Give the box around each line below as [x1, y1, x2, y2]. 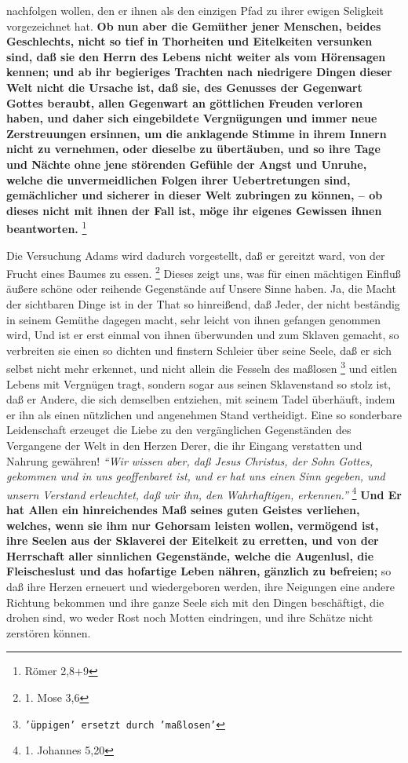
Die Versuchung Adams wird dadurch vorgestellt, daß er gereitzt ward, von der [6, 246, 385, 263]
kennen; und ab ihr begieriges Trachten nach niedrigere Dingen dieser [6, 64, 392, 80]
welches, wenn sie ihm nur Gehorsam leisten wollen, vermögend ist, [6, 517, 379, 533]
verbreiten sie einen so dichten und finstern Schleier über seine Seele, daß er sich [6, 341, 392, 358]
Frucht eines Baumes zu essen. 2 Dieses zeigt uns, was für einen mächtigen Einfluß [6, 263, 401, 281]
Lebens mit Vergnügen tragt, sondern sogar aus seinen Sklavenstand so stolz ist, [6, 375, 392, 392]
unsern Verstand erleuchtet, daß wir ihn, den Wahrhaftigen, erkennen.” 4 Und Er [6, 484, 402, 502]
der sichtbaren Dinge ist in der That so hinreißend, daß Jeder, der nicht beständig [6, 296, 400, 312]
